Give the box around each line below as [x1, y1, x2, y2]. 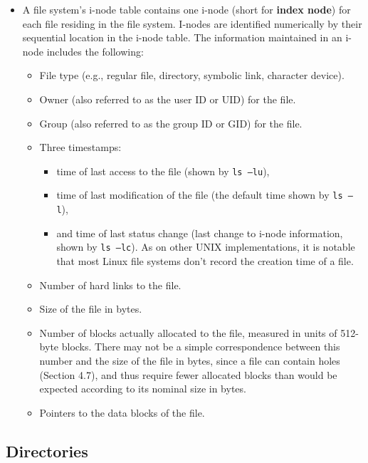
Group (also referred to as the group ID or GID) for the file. [39, 115, 303, 130]
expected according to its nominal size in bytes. [39, 381, 246, 396]
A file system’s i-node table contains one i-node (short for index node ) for [22, 2, 351, 16]
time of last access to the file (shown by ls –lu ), [56, 163, 270, 178]
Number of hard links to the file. [39, 277, 182, 292]
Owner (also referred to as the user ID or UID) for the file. [39, 91, 296, 106]
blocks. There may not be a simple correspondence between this [61, 339, 340, 354]
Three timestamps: [39, 140, 122, 155]
